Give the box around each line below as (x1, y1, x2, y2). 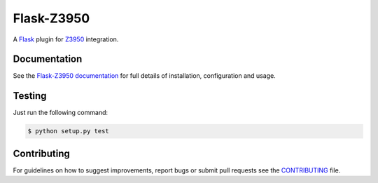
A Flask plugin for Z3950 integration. (13, 35, 119, 43)
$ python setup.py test (27, 127, 110, 135)
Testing (13, 90, 47, 102)
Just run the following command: (13, 109, 108, 117)
